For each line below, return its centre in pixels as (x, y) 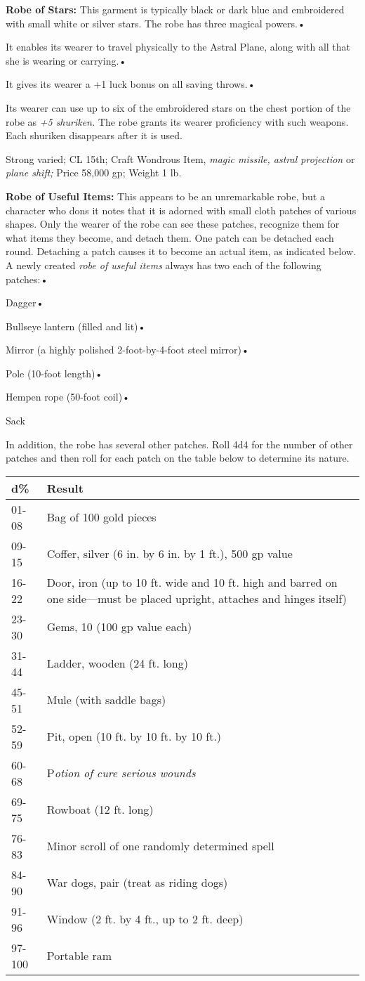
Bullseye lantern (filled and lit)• (76, 326)
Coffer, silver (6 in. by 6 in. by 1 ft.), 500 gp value (170, 554)
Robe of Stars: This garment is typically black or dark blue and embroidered (175, 9)
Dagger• (25, 303)
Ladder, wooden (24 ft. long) (117, 663)
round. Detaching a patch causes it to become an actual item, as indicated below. (181, 251)
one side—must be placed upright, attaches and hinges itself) (197, 598)
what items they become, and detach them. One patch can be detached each (170, 237)
